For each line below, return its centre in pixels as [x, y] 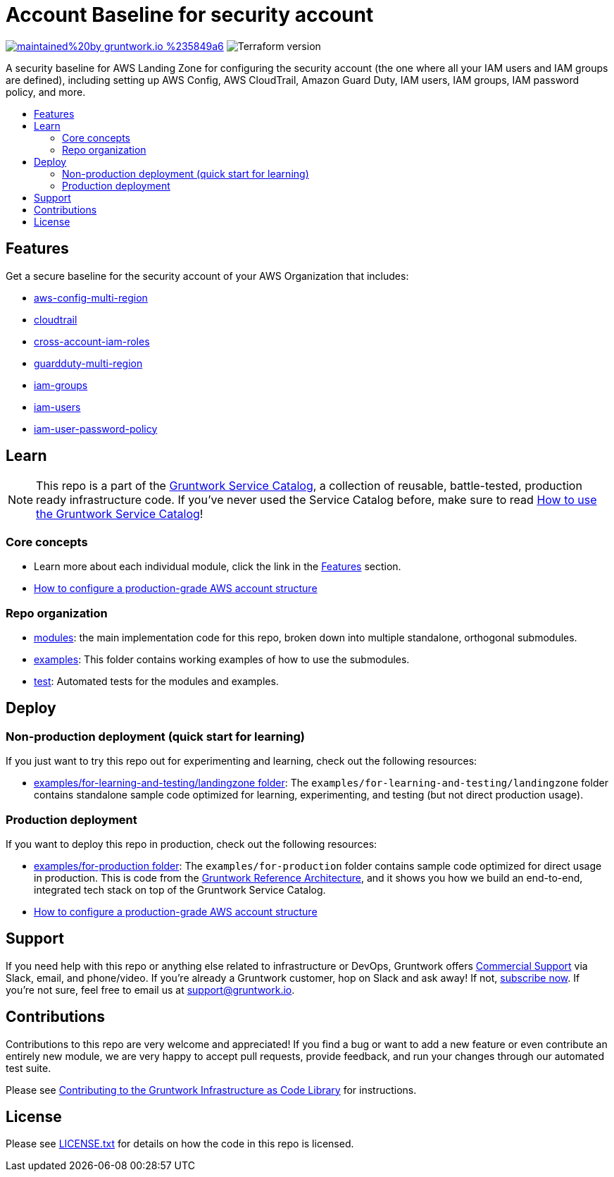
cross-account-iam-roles [92, 341]
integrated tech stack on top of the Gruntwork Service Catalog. [180, 889]
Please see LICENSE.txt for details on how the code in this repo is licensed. [180, 1144]
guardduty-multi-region [88, 363]
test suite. [29, 1068]
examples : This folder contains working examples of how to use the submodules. [222, 659]
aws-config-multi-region [91, 297]
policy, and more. [46, 92]
